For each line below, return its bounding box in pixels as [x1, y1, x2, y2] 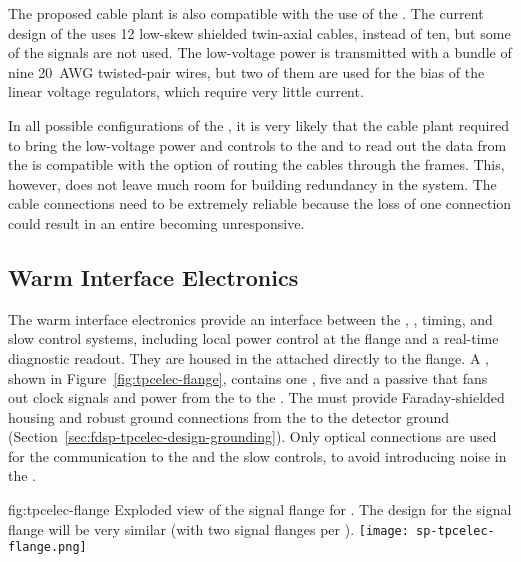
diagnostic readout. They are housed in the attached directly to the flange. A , [8, 347, 489, 368]
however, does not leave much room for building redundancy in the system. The [8, 173, 497, 194]
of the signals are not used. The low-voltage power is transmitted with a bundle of [8, 42, 512, 63]
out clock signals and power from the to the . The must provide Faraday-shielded [8, 387, 505, 408]
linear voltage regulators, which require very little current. [8, 81, 364, 102]
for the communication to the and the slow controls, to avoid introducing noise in [8, 445, 507, 466]
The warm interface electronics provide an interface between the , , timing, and [8, 308, 493, 329]
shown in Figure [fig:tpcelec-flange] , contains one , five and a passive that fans [8, 367, 488, 388]
